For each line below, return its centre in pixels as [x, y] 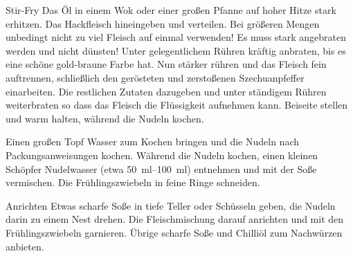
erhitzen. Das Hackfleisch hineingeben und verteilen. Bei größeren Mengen [163, 23]
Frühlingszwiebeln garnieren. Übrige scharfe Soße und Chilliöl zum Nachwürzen [174, 232]
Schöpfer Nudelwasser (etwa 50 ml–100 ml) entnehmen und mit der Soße [161, 168]
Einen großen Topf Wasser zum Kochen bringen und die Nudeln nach [153, 141]
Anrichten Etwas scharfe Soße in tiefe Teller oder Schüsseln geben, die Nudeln [171, 205]
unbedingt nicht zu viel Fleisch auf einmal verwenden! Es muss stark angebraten [176, 37]
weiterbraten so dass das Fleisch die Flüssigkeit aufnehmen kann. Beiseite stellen [177, 105]
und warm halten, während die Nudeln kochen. [105, 118]
